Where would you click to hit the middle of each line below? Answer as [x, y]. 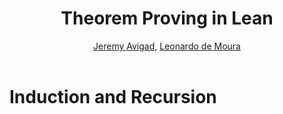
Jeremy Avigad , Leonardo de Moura [167, 46]
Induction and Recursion [113, 96]
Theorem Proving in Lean [167, 18]
